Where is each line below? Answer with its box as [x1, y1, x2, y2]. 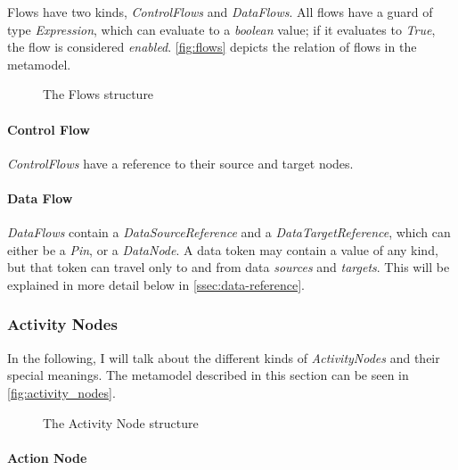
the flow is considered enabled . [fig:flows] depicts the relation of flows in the [7, 37, 417, 56]
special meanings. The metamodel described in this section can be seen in [7, 366, 409, 384]
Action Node [7, 448, 87, 466]
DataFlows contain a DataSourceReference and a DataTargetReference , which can [7, 223, 451, 242]
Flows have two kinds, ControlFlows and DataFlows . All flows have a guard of [7, 3, 433, 21]
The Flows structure [43, 85, 154, 103]
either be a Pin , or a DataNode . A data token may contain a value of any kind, [7, 240, 438, 259]
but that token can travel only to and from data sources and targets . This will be [7, 258, 450, 276]
